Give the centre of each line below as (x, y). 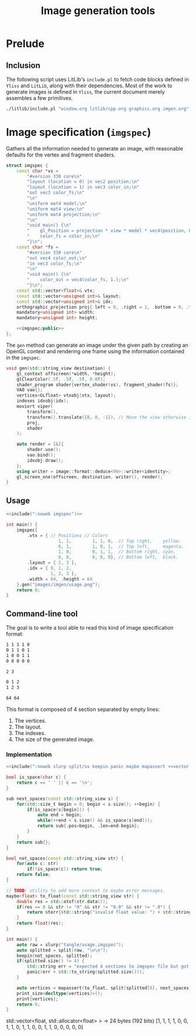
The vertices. (30, 721)
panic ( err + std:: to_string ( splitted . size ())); (86, 972)
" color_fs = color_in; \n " (64, 236)
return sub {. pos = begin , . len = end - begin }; (88, 826)
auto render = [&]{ (40, 444)
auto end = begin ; (60, 815)
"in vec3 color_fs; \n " (55, 264)
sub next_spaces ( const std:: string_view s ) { (62, 799)
